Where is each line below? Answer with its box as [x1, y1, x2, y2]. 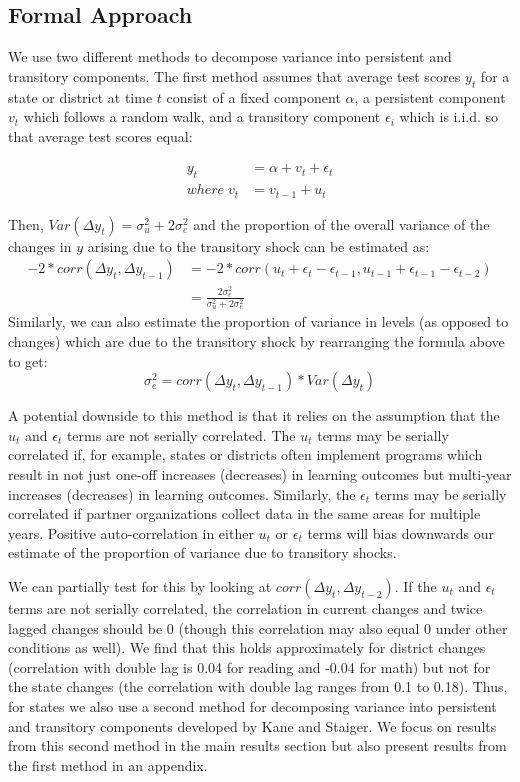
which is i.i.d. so [399, 106, 499, 127]
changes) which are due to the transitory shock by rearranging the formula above [8, 331, 505, 352]
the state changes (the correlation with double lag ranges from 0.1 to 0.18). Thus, [8, 676, 508, 697]
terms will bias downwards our [307, 522, 495, 543]
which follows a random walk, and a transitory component [23, 106, 381, 127]
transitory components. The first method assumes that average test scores [8, 65, 461, 86]
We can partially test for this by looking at [8, 576, 272, 597]
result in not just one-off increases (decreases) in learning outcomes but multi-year [8, 464, 512, 485]
